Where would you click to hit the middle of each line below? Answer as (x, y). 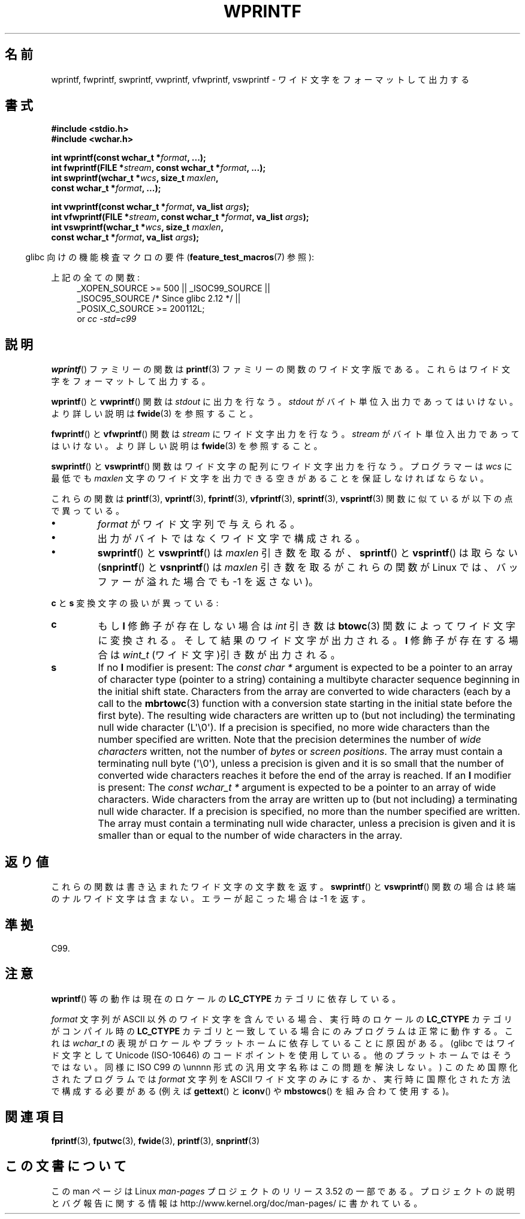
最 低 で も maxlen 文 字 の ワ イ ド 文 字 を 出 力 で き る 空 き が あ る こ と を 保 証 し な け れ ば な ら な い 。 (270, 478)
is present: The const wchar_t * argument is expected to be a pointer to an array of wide (297, 788)
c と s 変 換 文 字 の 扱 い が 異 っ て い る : (135, 603)
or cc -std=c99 (107, 319)
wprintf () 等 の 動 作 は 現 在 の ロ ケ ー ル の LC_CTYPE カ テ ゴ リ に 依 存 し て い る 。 (226, 998)
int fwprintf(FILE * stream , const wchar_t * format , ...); (159, 168)
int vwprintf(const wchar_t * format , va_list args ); (150, 207)
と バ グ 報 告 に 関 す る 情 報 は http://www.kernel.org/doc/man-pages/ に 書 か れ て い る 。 (237, 1203)
